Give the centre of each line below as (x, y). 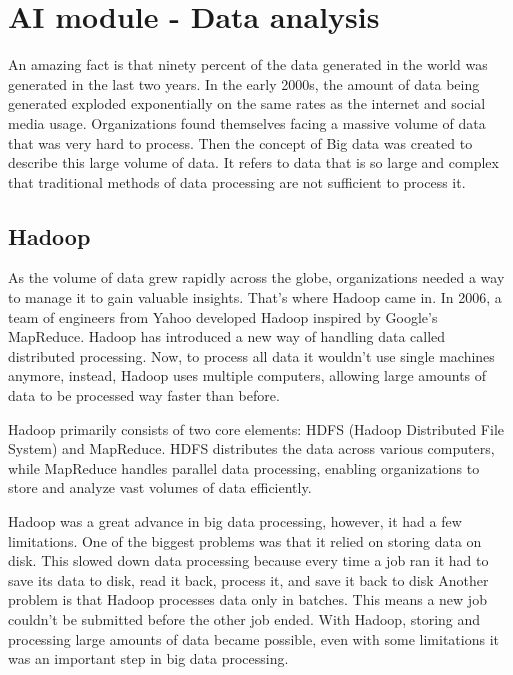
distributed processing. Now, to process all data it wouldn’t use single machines (251, 355)
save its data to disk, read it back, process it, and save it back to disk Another (248, 579)
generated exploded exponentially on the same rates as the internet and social (247, 103)
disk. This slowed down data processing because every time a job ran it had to (248, 560)
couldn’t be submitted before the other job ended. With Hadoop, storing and (244, 618)
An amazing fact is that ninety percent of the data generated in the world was (248, 64)
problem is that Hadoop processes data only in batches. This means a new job (247, 599)
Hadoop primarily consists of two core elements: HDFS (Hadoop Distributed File (256, 428)
